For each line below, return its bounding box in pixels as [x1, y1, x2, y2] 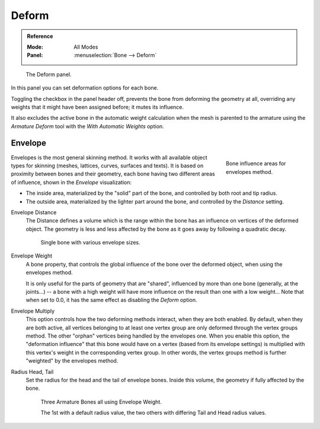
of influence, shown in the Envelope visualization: [11, 179, 132, 186]
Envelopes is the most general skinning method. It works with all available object [11, 154, 207, 161]
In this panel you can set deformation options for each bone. [11, 84, 159, 91]
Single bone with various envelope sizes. [40, 239, 140, 246]
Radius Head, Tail [11, 368, 54, 375]
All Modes [73, 43, 98, 50]
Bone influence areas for [226, 160, 286, 167]
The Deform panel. [25, 71, 72, 78]
